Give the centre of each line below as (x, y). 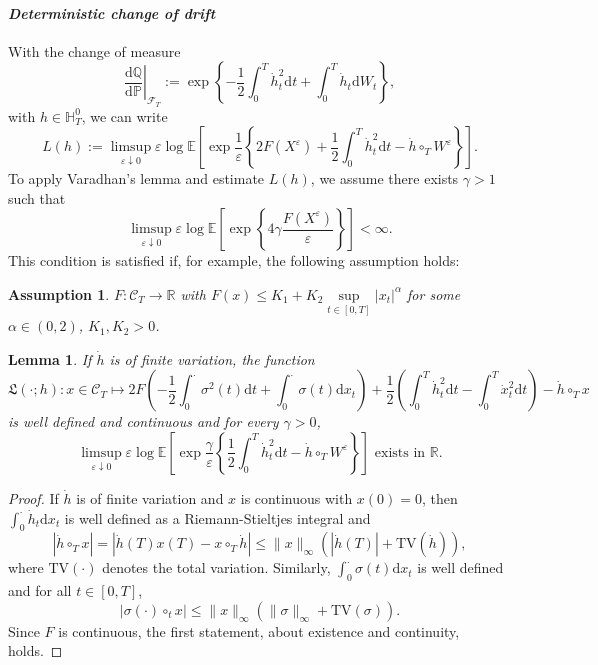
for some (434, 293)
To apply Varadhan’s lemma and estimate (136, 178)
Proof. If (33, 497)
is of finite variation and (150, 497)
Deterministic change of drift (112, 12)
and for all (40, 590)
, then (439, 497)
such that (37, 197)
